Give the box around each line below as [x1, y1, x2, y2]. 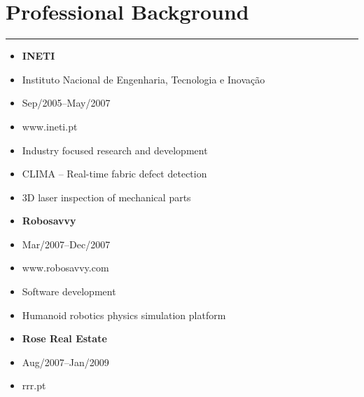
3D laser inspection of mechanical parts [22, 189, 191, 204]
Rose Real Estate [22, 331, 107, 346]
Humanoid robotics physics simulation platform [22, 307, 226, 322]
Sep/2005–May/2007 [22, 95, 111, 110]
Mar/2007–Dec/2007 [22, 236, 111, 251]
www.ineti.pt [22, 119, 78, 133]
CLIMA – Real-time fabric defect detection [22, 166, 207, 181]
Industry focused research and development [22, 142, 208, 157]
